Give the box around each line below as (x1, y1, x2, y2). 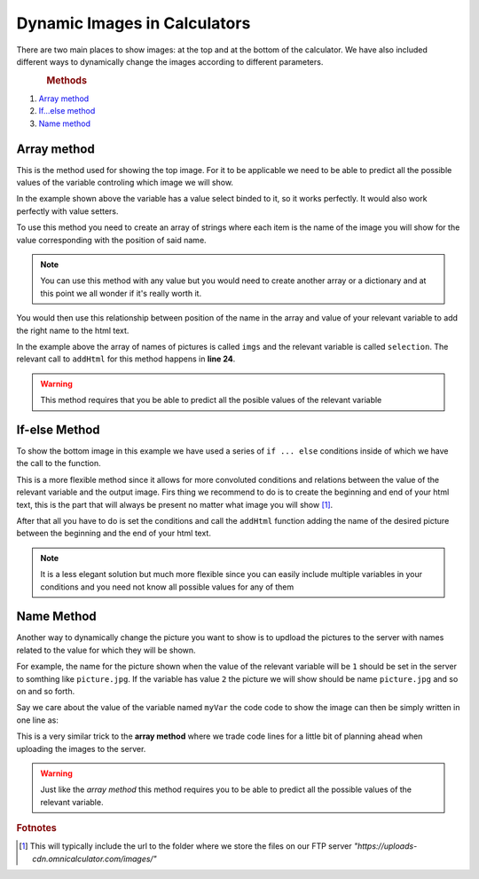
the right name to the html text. (16, 325, 130, 336)
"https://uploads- (353, 841, 418, 851)
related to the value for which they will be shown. (16, 645, 196, 655)
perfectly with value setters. (16, 205, 119, 217)
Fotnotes (16, 822, 57, 835)
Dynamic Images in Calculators (16, 13, 251, 33)
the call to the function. (16, 458, 101, 469)
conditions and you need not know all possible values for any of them (40, 582, 294, 592)
